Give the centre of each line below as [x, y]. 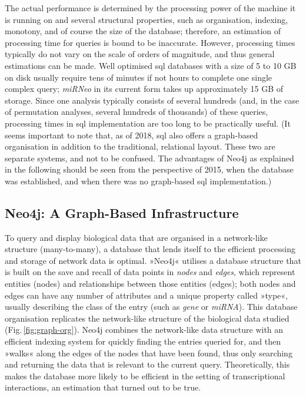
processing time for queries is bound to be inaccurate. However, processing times [150, 42]
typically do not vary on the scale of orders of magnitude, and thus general [140, 54]
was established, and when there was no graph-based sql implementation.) [138, 181]
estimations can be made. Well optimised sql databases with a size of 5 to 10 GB [151, 65]
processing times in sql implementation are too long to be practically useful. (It [148, 123]
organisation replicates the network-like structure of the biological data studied [147, 318]
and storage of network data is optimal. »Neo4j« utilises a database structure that [153, 260]
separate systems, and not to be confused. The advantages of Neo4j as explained [149, 158]
